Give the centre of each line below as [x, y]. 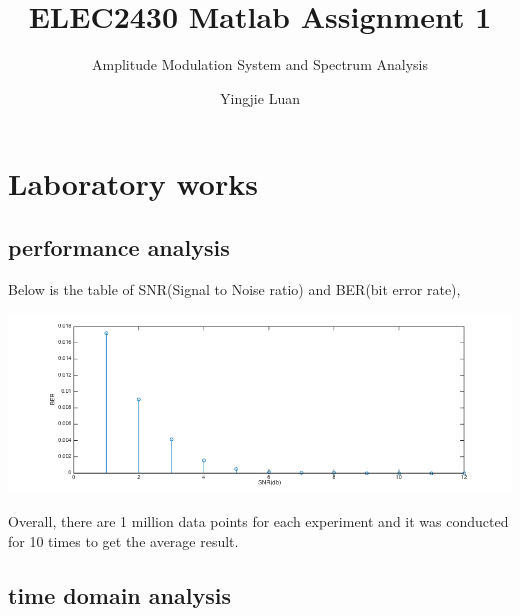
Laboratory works [133, 183]
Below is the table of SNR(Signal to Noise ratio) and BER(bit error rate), [234, 288]
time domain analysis [119, 594]
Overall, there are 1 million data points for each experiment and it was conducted [258, 520]
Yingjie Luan [260, 97]
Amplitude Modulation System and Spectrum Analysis [260, 64]
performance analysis [119, 246]
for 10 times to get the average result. [123, 540]
